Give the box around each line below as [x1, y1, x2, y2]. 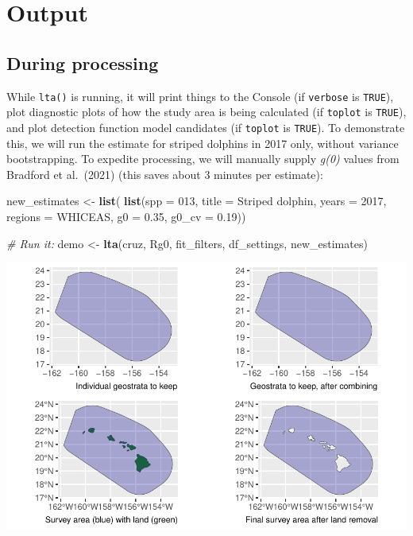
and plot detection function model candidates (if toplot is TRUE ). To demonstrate [6, 118, 405, 135]
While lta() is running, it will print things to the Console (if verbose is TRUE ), [6, 87, 394, 104]
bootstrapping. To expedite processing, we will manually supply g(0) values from [6, 150, 399, 167]
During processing [6, 50, 159, 75]
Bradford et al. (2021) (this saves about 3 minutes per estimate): [6, 165, 323, 182]
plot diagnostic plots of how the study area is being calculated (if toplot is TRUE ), [6, 103, 407, 120]
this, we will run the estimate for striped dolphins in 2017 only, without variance [6, 134, 399, 151]
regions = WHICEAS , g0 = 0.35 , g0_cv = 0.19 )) [6, 208, 246, 224]
